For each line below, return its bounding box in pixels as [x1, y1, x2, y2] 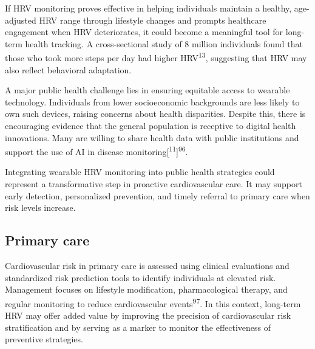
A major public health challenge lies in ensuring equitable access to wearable [5, 84, 290, 96]
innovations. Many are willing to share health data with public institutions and [5, 131, 299, 144]
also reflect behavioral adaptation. [5, 63, 132, 76]
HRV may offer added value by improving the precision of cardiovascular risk [5, 309, 291, 322]
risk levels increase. [5, 201, 76, 214]
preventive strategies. [5, 333, 83, 345]
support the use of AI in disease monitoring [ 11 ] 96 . [5, 144, 188, 158]
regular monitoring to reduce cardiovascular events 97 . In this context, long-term [5, 295, 301, 310]
